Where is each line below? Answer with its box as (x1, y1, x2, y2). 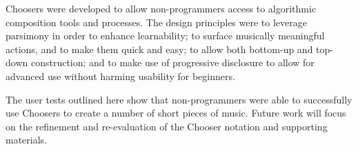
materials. (6, 132, 48, 147)
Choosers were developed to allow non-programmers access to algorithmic (6, 1, 317, 15)
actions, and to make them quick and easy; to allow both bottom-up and (6, 41, 313, 56)
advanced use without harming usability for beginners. (6, 68, 235, 83)
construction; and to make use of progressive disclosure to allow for (30, 55, 315, 70)
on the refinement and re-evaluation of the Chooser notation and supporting (6, 119, 328, 133)
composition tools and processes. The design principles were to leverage (6, 14, 307, 29)
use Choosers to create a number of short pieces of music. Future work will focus (6, 106, 346, 120)
